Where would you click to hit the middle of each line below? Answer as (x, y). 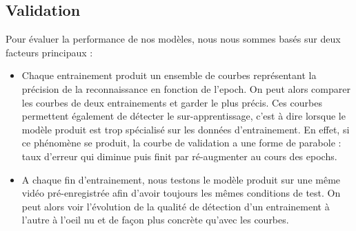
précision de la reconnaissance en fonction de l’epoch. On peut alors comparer (186, 88)
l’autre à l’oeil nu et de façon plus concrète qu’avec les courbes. (155, 220)
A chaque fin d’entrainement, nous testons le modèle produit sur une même (181, 179)
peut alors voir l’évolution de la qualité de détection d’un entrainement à (176, 206)
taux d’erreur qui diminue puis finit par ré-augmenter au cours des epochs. (179, 156)
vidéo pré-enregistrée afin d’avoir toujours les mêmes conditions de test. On (181, 193)
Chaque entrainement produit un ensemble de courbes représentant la (169, 75)
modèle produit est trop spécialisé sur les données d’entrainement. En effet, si (186, 129)
